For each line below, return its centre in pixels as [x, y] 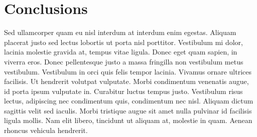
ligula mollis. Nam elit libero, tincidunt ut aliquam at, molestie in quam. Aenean [128, 120]
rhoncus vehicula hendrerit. [46, 130]
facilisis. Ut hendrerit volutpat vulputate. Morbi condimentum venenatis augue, [126, 81]
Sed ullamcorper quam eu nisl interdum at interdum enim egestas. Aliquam [120, 32]
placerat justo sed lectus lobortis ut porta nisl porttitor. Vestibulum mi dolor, [123, 42]
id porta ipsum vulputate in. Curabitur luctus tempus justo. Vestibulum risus [123, 91]
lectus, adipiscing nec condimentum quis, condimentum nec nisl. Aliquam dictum [129, 101]
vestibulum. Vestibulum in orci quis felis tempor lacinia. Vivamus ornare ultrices [128, 71]
